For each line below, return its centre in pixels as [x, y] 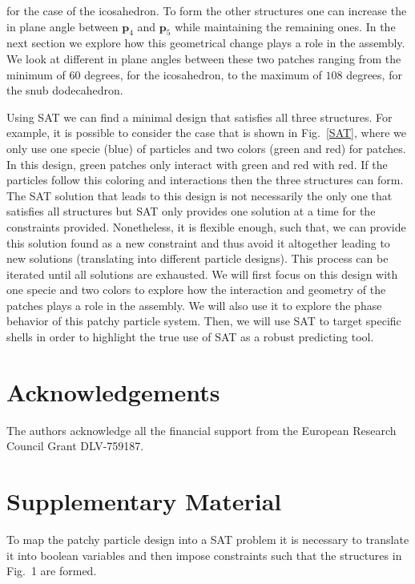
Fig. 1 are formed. [52, 571]
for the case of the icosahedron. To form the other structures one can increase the [207, 10]
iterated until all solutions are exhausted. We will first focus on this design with [202, 274]
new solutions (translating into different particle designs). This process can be [197, 258]
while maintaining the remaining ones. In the [285, 26]
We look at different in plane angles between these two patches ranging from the [204, 58]
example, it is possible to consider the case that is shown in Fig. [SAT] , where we [206, 133]
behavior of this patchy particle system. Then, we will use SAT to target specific [204, 321]
